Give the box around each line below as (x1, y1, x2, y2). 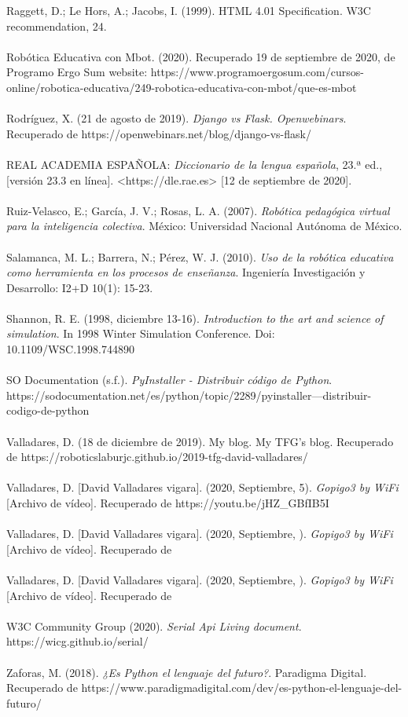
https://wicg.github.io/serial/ (6, 633, 149, 649)
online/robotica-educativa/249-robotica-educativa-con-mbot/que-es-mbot (6, 79, 357, 95)
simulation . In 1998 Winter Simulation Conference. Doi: (6, 325, 275, 342)
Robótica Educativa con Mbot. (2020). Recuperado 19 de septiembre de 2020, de (6, 48, 395, 64)
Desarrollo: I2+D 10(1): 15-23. (6, 279, 153, 295)
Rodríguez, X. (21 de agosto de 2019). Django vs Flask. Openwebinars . (6, 110, 347, 126)
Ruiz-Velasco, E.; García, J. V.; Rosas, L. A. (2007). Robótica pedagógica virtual (6, 202, 390, 218)
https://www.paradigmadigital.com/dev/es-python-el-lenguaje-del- (81, 679, 402, 696)
